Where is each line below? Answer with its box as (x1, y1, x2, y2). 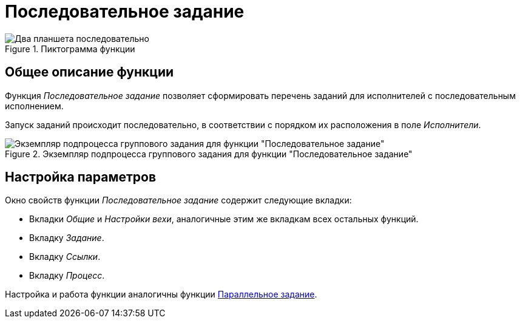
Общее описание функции (5, 64, 174, 80)
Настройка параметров (5, 169, 157, 185)
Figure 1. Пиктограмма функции (5, 43, 135, 54)
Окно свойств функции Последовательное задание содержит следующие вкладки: (5, 195, 352, 206)
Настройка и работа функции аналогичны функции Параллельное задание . (5, 289, 317, 300)
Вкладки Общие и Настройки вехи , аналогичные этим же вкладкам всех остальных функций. (29, 214, 419, 225)
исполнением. (5, 100, 64, 111)
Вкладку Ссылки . (29, 251, 101, 262)
